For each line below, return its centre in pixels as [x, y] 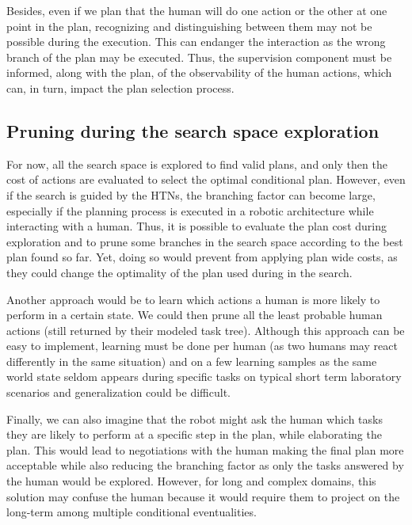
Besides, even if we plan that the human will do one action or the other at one [197, 10]
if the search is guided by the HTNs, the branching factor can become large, [191, 194]
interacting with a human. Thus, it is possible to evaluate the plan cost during [196, 226]
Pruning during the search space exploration [193, 130]
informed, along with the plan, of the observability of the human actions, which [199, 72]
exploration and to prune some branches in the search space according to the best [205, 241]
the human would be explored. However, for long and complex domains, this [191, 481]
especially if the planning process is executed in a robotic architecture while [190, 210]
